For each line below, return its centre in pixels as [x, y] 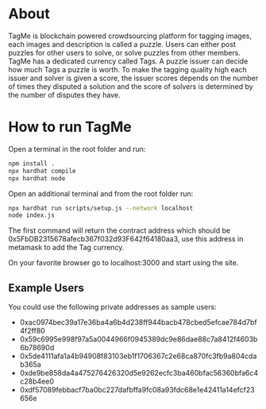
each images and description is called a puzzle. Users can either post [122, 44]
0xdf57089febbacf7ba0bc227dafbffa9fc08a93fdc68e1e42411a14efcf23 [137, 390]
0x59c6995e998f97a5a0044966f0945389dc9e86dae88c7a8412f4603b [139, 339]
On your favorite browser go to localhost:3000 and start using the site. [123, 263]
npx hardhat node [37, 178]
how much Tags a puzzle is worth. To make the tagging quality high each [128, 69]
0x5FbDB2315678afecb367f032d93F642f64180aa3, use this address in [126, 239]
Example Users [46, 288]
